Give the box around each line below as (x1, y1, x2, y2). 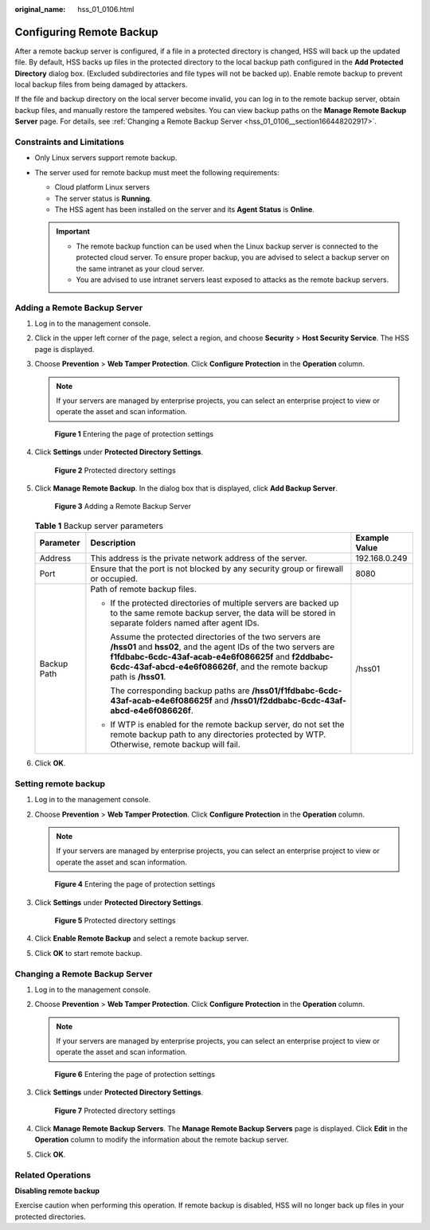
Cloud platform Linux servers (54, 182, 150, 192)
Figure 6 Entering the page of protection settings (54, 1069, 215, 1079)
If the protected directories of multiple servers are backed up (110, 597, 339, 609)
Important (56, 227, 91, 237)
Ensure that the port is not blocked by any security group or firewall (90, 563, 344, 574)
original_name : (14, 5, 66, 14)
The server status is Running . (54, 194, 152, 203)
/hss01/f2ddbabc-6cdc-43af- (230, 695, 346, 707)
